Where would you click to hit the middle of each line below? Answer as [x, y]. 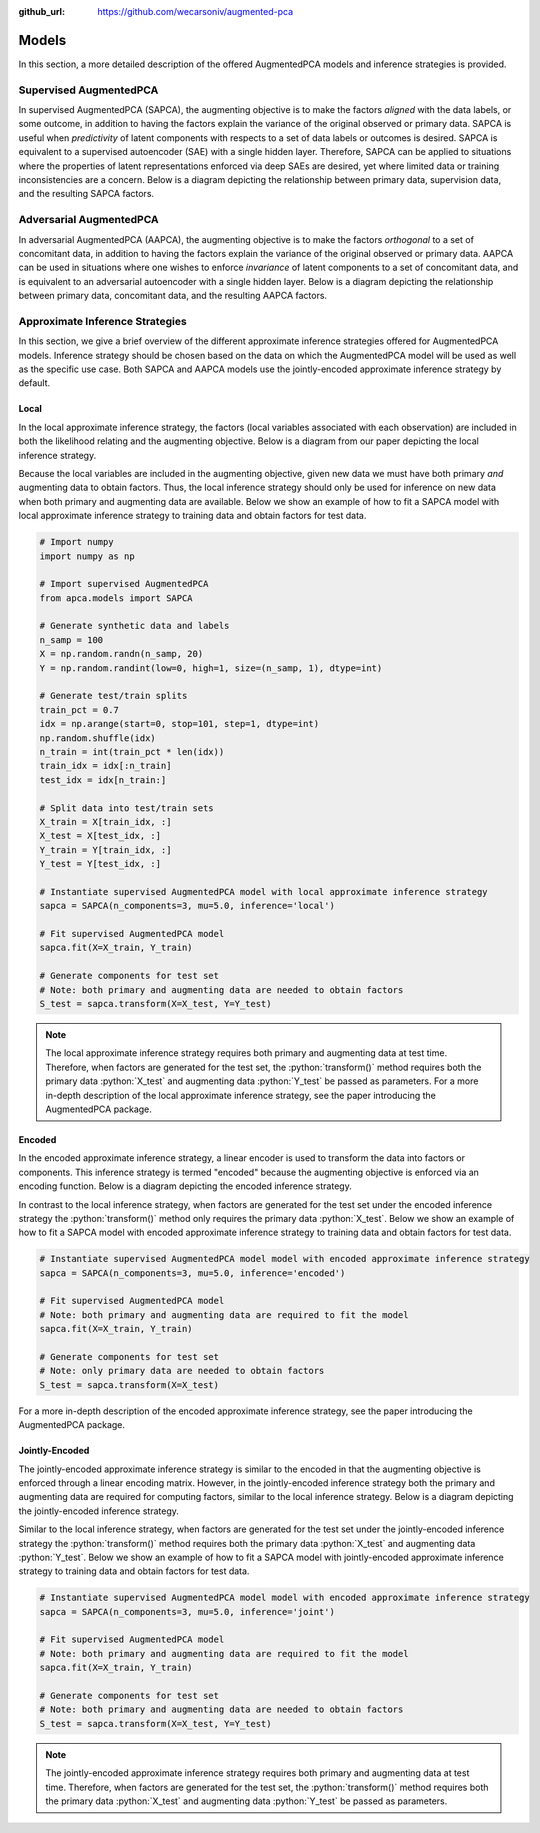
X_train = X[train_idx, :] [105, 821]
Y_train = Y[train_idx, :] [105, 849]
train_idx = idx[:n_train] [105, 766]
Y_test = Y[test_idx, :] [100, 864]
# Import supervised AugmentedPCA [124, 584]
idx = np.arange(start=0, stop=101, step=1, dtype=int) [179, 724]
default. [34, 383]
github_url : [41, 11]
